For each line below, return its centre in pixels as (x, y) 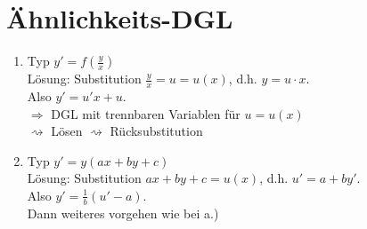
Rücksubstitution (156, 131)
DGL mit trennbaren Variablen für (146, 113)
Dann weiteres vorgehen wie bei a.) (123, 213)
